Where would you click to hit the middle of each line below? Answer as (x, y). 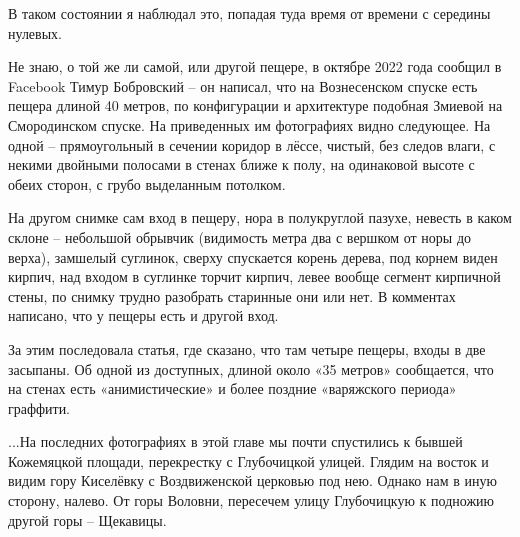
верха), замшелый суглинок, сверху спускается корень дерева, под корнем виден (253, 256)
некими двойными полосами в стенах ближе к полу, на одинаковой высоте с (241, 164)
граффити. (39, 407)
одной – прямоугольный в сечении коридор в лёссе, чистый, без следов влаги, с (252, 144)
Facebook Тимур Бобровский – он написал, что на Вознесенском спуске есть (243, 85)
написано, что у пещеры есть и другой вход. (143, 315)
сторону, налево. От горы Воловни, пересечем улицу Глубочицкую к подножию (251, 500)
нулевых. (35, 32)
